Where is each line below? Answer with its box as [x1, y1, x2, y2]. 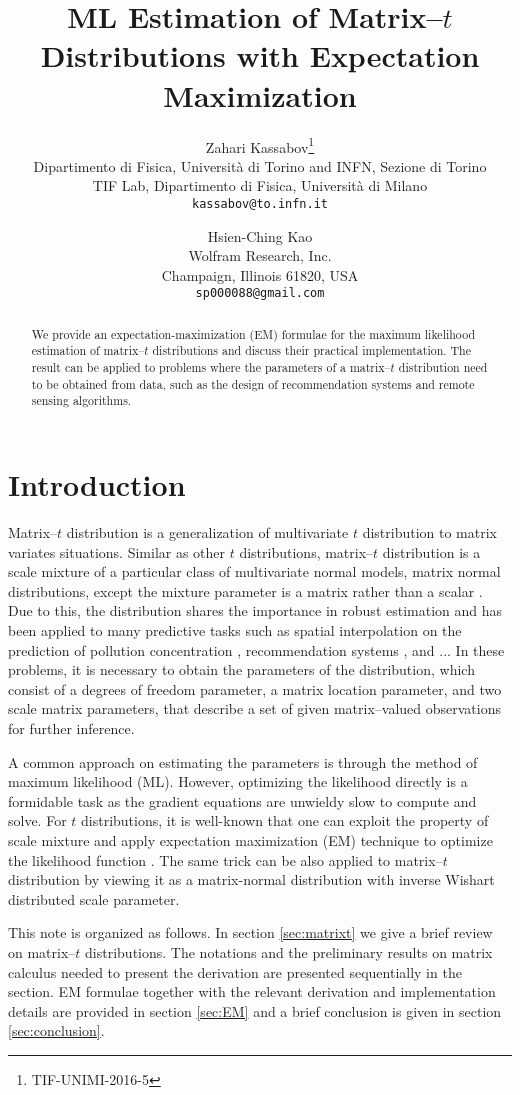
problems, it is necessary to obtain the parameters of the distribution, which [8, 659, 475, 680]
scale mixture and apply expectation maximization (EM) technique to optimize [8, 829, 493, 850]
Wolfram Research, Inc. [188, 245, 332, 266]
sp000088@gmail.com [195, 286, 325, 301]
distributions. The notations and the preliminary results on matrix [85, 941, 493, 962]
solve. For [8, 810, 67, 831]
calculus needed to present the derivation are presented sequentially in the [8, 961, 462, 982]
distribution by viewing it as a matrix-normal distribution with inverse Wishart [8, 869, 495, 890]
